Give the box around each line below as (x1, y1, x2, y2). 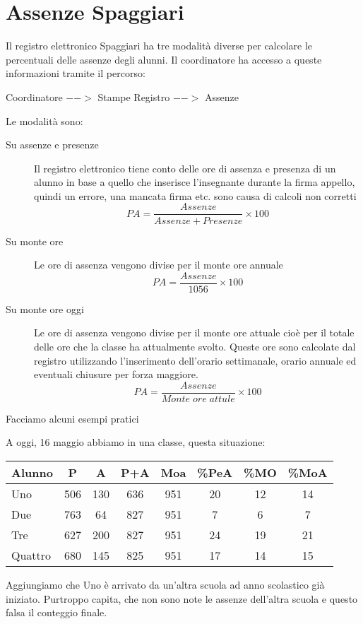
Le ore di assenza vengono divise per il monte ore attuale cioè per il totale (34, 325, 355, 340)
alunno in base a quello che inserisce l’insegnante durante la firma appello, (34, 175, 355, 189)
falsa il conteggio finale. (6, 605, 107, 620)
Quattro (11, 547, 52, 563)
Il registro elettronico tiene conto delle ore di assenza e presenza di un (34, 160, 336, 175)
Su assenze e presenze (6, 137, 99, 152)
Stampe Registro (97, 89, 170, 104)
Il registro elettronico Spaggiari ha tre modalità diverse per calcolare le (6, 38, 313, 53)
